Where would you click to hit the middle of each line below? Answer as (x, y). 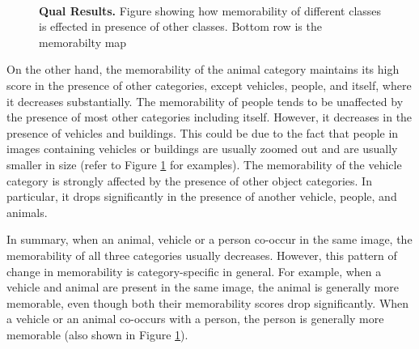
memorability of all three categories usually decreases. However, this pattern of (202, 255)
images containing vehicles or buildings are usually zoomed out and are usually (202, 149)
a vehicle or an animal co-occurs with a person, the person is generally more (195, 319)
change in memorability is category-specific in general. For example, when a (194, 271)
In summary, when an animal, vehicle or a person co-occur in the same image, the (209, 239)
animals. (27, 212)
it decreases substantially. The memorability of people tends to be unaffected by (205, 101)
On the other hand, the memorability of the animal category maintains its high (203, 69)
